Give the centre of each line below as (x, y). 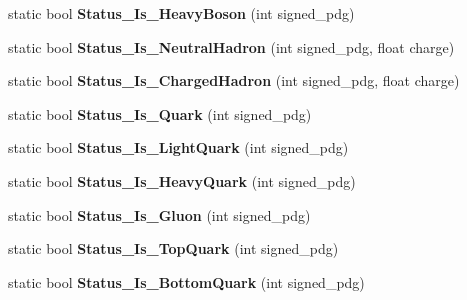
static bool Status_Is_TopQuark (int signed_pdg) (173, 248)
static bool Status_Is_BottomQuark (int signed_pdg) (186, 281)
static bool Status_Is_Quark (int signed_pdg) (160, 113)
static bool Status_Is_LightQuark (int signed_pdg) (178, 147)
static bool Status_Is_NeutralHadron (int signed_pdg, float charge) (231, 46)
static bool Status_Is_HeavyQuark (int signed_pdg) (182, 180)
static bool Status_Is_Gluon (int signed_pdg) (159, 214)
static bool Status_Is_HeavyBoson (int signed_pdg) (181, 13)
